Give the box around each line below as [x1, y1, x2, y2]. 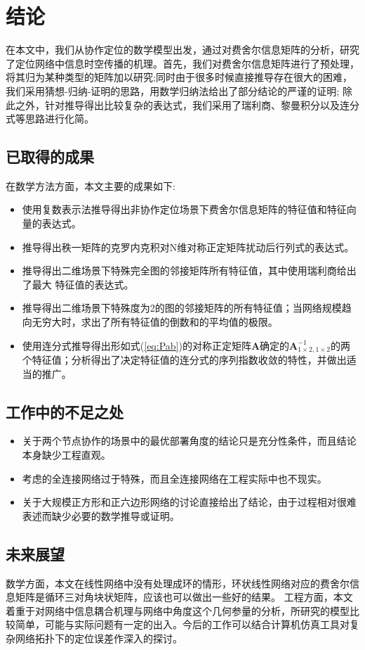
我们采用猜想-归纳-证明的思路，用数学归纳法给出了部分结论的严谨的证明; [6, 83, 340, 98]
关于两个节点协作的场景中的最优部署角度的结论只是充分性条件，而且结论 [22, 433, 357, 448]
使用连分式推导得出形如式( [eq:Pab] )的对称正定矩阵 [22, 338, 251, 352]
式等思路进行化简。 [6, 111, 94, 126]
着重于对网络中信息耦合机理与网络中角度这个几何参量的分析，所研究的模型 [6, 603, 350, 618]
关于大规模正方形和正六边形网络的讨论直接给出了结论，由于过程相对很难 [22, 495, 357, 509]
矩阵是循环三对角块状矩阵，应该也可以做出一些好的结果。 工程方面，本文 [15, 590, 353, 604]
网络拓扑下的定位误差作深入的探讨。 [15, 631, 182, 646]
